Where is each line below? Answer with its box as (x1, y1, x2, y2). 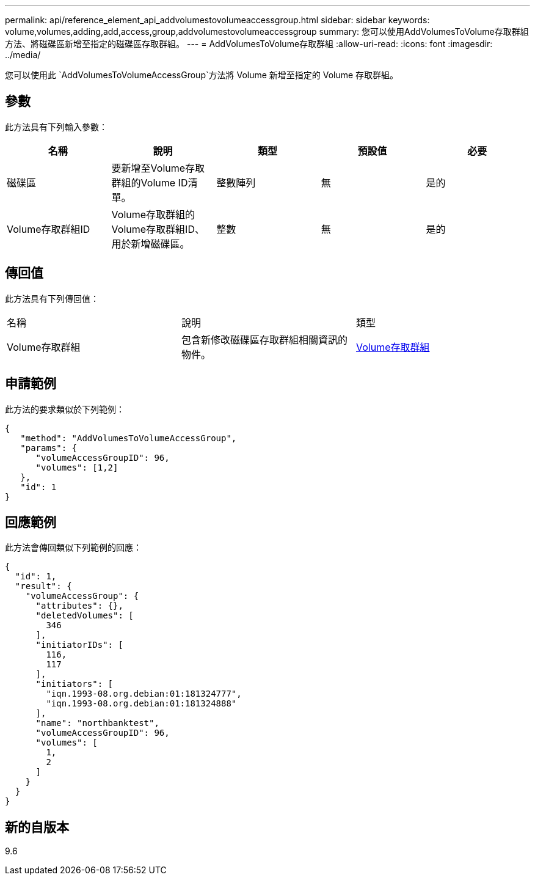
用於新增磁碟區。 (111, 237, 190, 250)
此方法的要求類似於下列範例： (5, 403, 125, 414)
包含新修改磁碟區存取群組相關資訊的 (181, 333, 348, 346)
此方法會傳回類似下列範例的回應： (5, 542, 142, 553)
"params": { (20, 442, 78, 453)
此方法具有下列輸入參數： (5, 121, 107, 132)
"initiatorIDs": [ (35, 640, 123, 650)
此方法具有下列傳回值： (5, 293, 99, 304)
